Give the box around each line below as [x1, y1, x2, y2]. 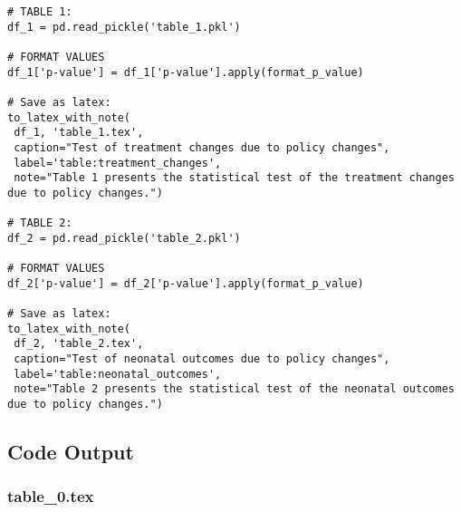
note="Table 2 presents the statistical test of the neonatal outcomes [14, 382, 455, 396]
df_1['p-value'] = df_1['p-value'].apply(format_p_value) [7, 65, 364, 79]
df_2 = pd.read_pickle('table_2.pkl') [7, 231, 241, 245]
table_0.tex [7, 485, 94, 507]
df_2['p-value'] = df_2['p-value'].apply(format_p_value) [7, 276, 364, 290]
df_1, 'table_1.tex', [14, 126, 144, 140]
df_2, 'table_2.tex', [14, 337, 144, 351]
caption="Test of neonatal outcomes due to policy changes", [14, 353, 390, 366]
